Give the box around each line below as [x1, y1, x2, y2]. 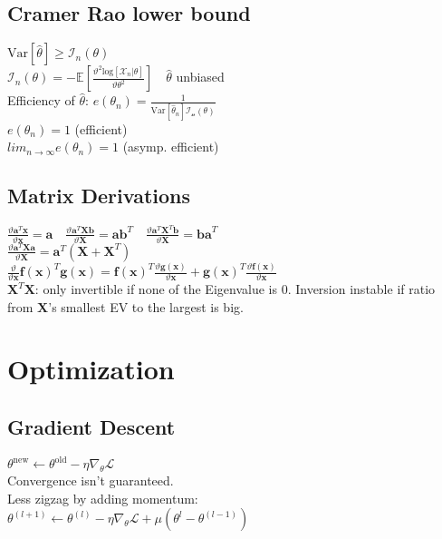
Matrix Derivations [7, 181, 190, 210]
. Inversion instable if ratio [287, 279, 436, 299]
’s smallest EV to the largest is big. [48, 297, 244, 316]
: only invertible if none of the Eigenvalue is [34, 279, 277, 299]
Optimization [7, 350, 175, 387]
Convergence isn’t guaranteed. [7, 471, 174, 490]
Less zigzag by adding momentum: [7, 488, 198, 507]
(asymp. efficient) [122, 137, 219, 156]
